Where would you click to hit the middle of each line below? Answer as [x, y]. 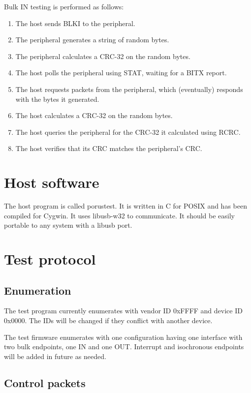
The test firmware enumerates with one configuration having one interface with [123, 337]
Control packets [45, 382]
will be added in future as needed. [55, 356]
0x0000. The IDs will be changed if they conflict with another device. [108, 320]
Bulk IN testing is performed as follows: [64, 6]
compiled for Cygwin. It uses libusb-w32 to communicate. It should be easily [120, 215]
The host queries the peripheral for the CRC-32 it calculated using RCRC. [128, 132]
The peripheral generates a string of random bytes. [92, 40]
